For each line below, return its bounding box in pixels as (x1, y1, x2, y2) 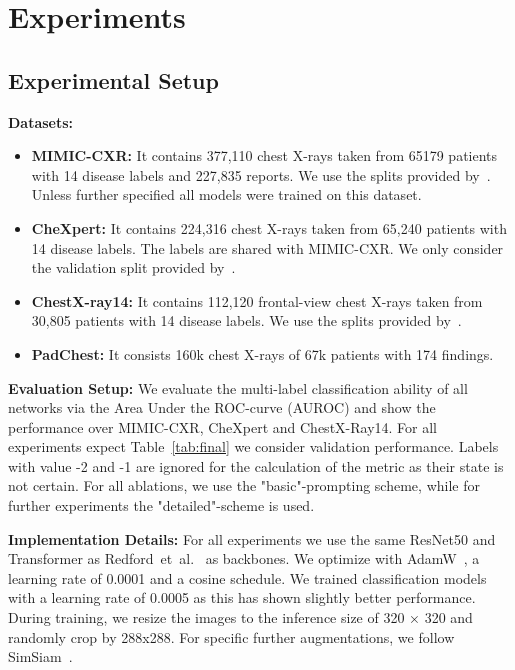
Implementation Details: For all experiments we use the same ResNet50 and (8, 528, 496, 549)
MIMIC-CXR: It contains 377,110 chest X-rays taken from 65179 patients (31, 145, 498, 166)
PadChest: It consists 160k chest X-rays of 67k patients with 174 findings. (31, 343, 494, 364)
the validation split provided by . (31, 257, 236, 278)
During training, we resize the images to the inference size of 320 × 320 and (8, 607, 473, 628)
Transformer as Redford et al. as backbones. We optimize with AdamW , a (8, 548, 480, 569)
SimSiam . (8, 646, 73, 667)
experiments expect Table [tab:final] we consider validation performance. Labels (8, 436, 499, 457)
